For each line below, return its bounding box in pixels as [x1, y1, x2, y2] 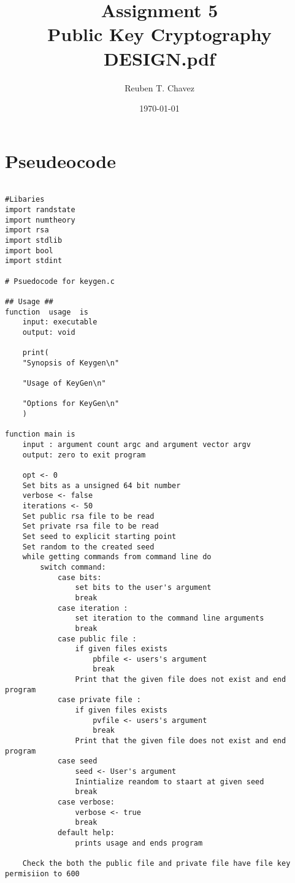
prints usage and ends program [75, 838, 203, 847]
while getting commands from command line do [22, 552, 212, 562]
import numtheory [5, 215, 75, 224]
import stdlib [5, 235, 63, 245]
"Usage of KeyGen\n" [22, 379, 106, 388]
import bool [5, 246, 53, 255]
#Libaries [5, 195, 45, 204]
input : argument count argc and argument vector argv [22, 440, 251, 449]
